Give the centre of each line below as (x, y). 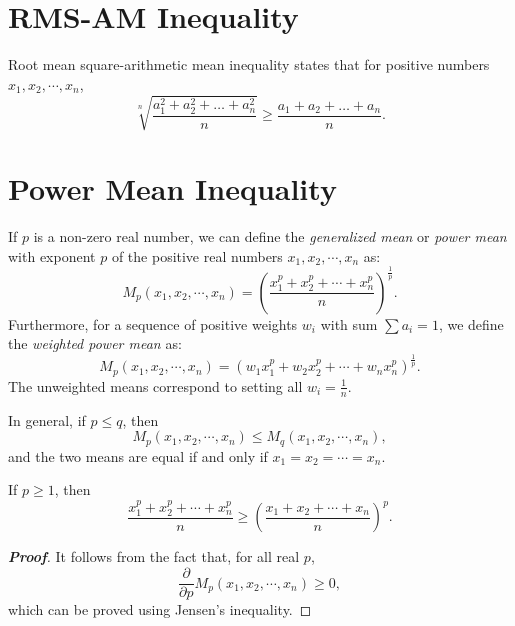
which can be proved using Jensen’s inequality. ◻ (160, 609)
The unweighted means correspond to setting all (155, 385)
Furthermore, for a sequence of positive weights (153, 323)
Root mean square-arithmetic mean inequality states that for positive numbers (249, 64)
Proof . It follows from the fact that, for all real (154, 556)
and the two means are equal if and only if (138, 455)
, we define (471, 323)
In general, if (47, 419)
